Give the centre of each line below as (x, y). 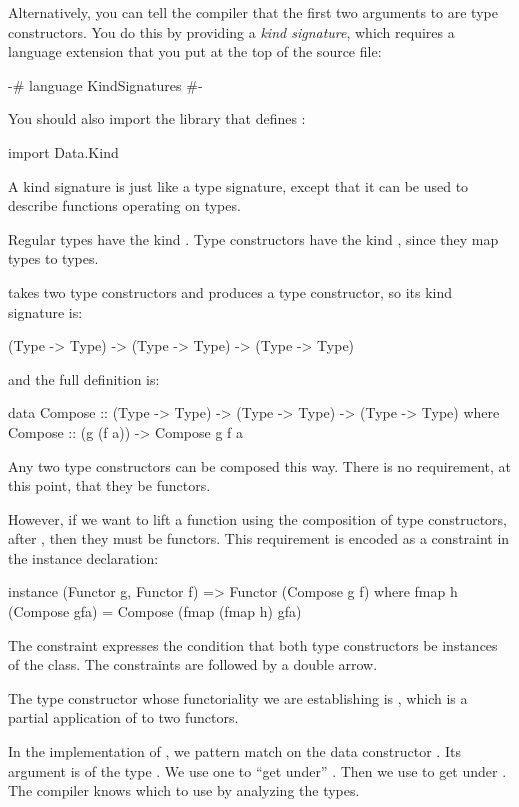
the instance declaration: (83, 557)
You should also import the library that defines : (157, 118)
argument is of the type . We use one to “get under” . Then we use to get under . (257, 770)
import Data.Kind (63, 151)
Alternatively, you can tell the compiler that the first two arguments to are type (253, 12)
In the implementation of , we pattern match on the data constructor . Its (234, 751)
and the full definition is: (84, 378)
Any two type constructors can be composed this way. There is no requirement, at (259, 465)
